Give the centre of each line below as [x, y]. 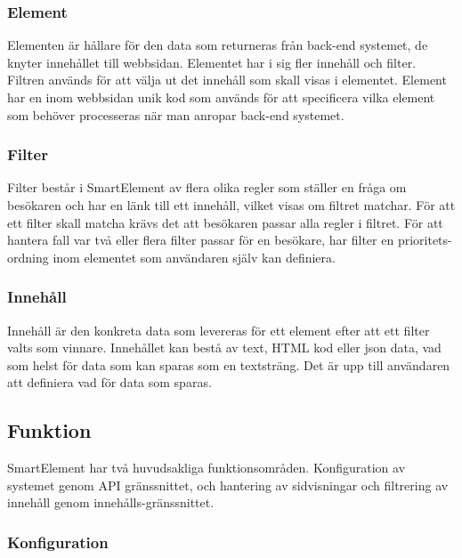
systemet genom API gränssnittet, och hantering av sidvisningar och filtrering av [228, 485]
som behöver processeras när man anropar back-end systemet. [176, 114]
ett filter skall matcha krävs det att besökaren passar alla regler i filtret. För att [225, 222]
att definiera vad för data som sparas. [109, 382]
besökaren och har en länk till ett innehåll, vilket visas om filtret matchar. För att [231, 205]
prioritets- [425, 240]
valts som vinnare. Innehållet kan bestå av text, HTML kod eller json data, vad [224, 348]
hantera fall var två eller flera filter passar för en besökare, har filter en [201, 240]
